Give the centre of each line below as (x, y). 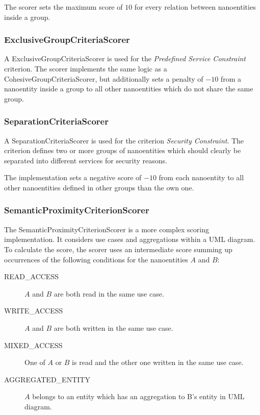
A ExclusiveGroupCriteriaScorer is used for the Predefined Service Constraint (125, 58)
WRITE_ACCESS (34, 311)
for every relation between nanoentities (195, 7)
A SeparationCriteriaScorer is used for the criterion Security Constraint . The (124, 140)
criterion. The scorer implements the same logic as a (86, 68)
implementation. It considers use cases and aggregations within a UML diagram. (130, 239)
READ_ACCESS (31, 276)
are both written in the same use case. (113, 327)
